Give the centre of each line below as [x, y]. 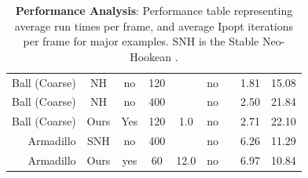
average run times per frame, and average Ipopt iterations [154, 25]
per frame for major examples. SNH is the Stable [141, 41]
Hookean [151, 56]
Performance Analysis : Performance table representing [154, 10]
